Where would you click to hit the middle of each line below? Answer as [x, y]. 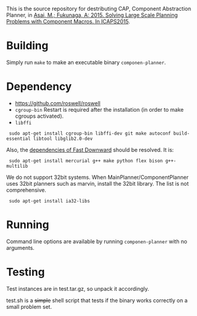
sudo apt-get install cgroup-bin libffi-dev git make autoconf [90, 133]
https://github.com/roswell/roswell [58, 103]
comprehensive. [26, 190]
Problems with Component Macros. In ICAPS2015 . [68, 21]
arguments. [20, 248]
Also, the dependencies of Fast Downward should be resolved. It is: [90, 150]
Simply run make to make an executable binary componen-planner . [86, 62]
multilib [17, 166]
